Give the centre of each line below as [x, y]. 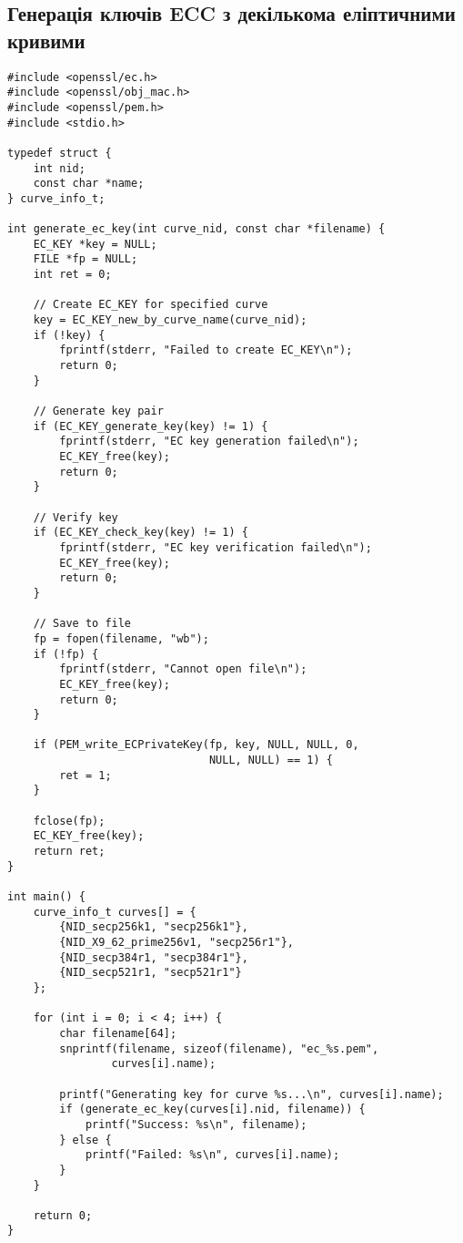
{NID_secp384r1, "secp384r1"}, [154, 957]
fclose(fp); [69, 821]
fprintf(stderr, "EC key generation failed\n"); [209, 442]
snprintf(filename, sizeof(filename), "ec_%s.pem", [219, 1048]
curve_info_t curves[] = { [115, 912]
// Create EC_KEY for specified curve [151, 305]
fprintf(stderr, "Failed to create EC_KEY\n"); [206, 350]
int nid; [59, 168]
